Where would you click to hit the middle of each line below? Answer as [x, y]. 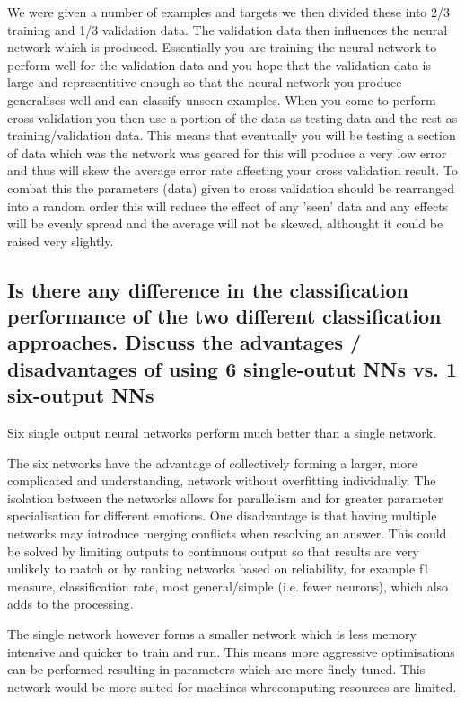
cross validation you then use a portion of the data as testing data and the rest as [232, 117]
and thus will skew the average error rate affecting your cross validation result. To [232, 170]
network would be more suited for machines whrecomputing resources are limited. [232, 686]
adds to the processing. [70, 604]
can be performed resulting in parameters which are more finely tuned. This [216, 669]
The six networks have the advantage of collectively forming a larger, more [212, 462]
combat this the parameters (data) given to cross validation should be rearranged [231, 187]
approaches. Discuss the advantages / [184, 342]
